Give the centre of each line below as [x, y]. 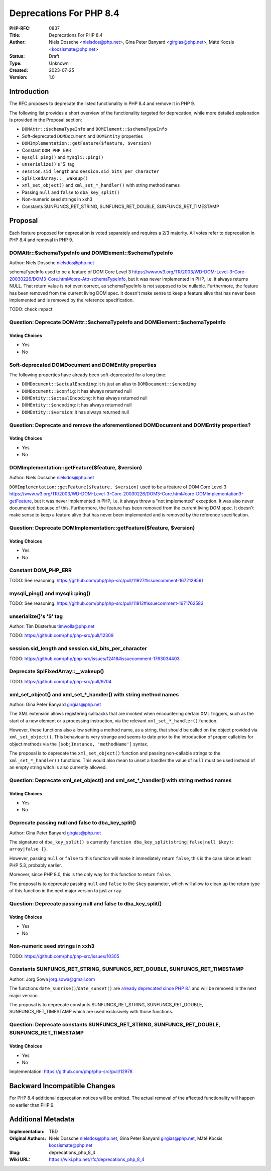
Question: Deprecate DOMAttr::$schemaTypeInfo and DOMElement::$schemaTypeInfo [117, 323]
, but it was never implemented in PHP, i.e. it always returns [187, 279]
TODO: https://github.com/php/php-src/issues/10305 [64, 956]
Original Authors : [28, 1138]
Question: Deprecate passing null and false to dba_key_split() [86, 903]
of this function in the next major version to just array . [66, 891]
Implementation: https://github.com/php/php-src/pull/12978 [71, 1072]
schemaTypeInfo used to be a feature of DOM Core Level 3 [70, 272]
